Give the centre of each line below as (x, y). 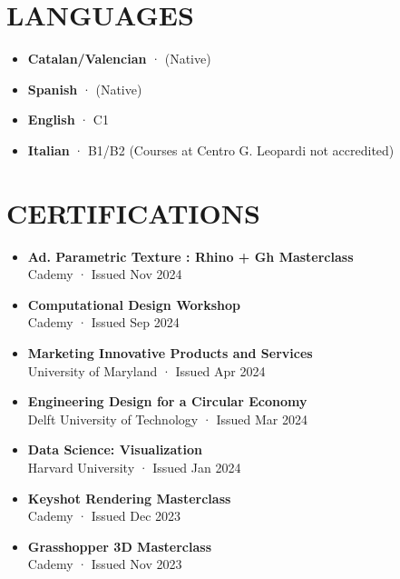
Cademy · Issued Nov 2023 (105, 564)
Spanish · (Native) (85, 89)
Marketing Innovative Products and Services (170, 353)
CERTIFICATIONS (133, 212)
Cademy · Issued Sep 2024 (103, 322)
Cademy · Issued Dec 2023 (104, 516)
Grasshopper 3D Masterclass (119, 546)
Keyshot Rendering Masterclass (129, 498)
